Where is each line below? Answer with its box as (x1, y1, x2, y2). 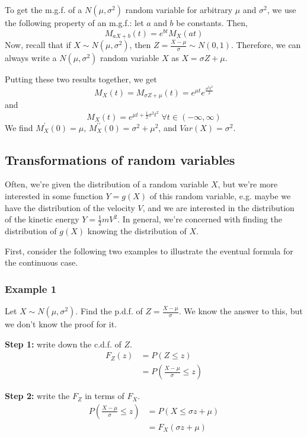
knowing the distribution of (87, 225, 187, 237)
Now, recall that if (5, 39, 71, 51)
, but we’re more (218, 178, 278, 190)
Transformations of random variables (5, 150, 235, 168)
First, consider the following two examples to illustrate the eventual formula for (5, 244, 293, 257)
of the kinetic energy (5, 213, 79, 225)
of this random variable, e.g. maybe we (149, 189, 291, 202)
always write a (5, 52, 57, 64)
